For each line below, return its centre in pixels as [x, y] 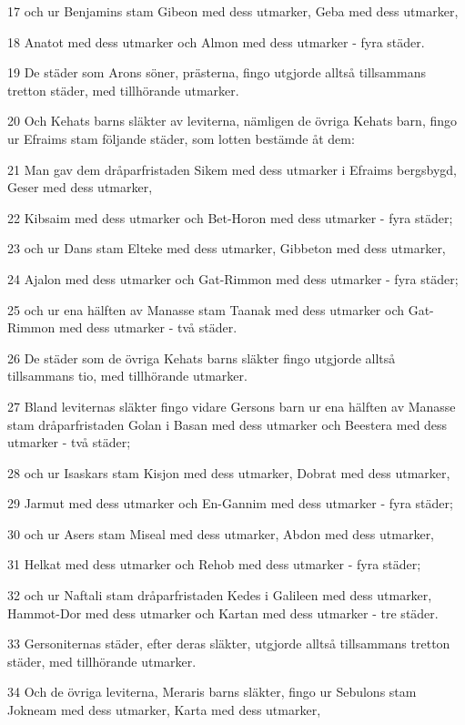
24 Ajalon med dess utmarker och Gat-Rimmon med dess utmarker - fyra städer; [233, 278]
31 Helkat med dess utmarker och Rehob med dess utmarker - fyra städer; [214, 564]
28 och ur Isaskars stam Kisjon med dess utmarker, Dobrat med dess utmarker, [229, 472]
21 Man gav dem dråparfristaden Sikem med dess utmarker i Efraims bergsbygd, [232, 169]
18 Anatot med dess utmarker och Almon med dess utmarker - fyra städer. [216, 41]
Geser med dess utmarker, [80, 187]
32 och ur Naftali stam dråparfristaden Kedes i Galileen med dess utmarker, [220, 595]
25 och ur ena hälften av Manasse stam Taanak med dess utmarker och [206, 309]
